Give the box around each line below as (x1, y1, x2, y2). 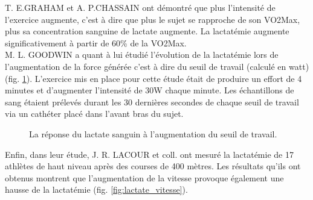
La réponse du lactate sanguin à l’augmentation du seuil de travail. (29, 127, 277, 140)
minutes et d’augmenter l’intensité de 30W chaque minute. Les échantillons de (5, 84, 294, 96)
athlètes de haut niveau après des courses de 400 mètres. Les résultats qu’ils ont (5, 160, 301, 172)
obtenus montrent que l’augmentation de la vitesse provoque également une (5, 171, 284, 184)
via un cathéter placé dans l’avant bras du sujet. (5, 107, 184, 120)
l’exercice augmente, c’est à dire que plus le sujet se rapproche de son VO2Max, (5, 13, 300, 25)
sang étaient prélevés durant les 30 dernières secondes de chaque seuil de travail (5, 95, 299, 108)
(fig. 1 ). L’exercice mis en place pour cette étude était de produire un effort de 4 (5, 72, 302, 84)
